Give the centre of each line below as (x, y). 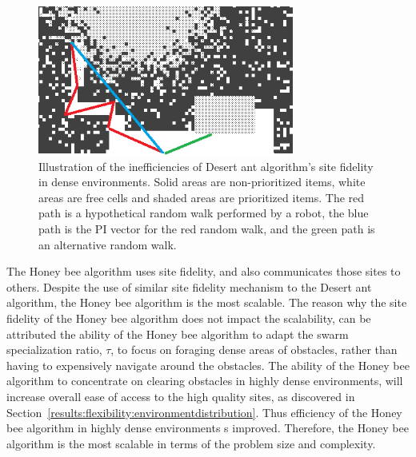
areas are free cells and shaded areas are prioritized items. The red (202, 197)
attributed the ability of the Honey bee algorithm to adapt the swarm (178, 334)
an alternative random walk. (108, 244)
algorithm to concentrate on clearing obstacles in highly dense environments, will (205, 381)
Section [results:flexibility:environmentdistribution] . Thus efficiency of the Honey (204, 412)
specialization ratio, (54, 350)
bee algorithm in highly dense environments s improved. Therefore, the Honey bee (208, 428)
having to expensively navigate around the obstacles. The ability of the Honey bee (208, 365)
